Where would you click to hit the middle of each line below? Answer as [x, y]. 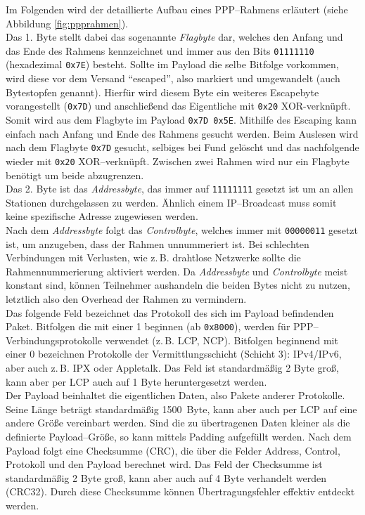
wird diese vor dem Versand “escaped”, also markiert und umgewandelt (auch [173, 78]
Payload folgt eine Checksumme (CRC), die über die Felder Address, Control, [173, 450]
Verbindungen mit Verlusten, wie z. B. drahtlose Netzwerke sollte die [153, 257]
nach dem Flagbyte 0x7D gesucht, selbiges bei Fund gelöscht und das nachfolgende [182, 147]
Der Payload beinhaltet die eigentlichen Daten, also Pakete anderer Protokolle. [175, 395]
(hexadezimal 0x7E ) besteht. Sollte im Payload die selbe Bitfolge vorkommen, [172, 64]
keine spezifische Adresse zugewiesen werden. [102, 216]
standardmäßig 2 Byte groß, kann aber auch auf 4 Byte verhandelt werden [166, 477]
